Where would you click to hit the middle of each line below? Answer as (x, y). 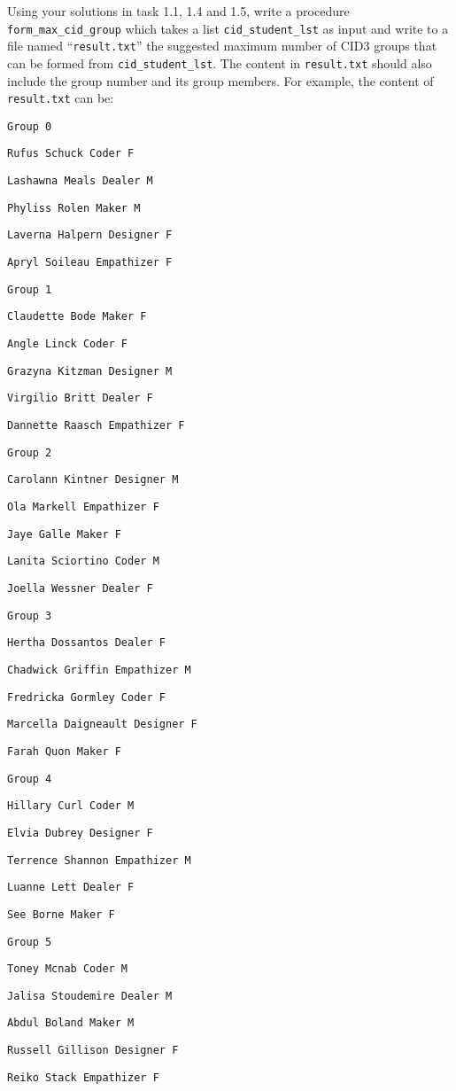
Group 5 (30, 942)
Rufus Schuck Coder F (71, 154)
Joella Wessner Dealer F (80, 588)
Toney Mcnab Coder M (68, 969)
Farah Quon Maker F (64, 751)
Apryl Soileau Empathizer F (90, 263)
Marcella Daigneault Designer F (102, 725)
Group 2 (30, 452)
